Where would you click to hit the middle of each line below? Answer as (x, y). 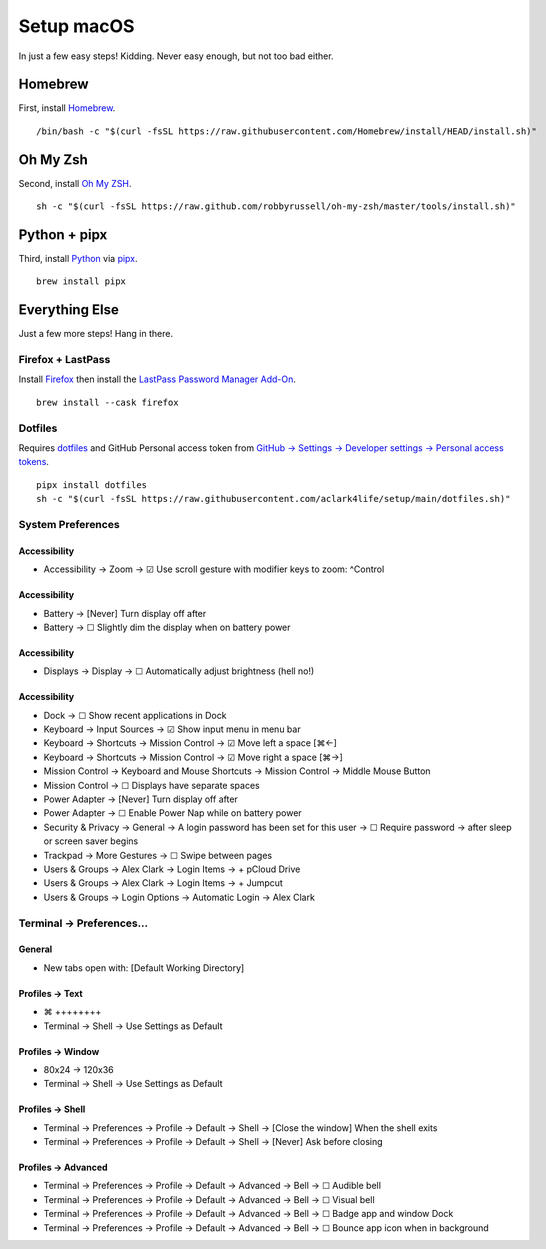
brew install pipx (81, 281)
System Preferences (69, 524)
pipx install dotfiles (92, 484)
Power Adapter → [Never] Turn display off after (141, 799)
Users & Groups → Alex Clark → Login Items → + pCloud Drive (172, 869)
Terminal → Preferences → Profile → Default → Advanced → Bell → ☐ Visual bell (209, 1199)
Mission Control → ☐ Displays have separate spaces (151, 785)
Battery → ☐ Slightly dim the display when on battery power (167, 627)
